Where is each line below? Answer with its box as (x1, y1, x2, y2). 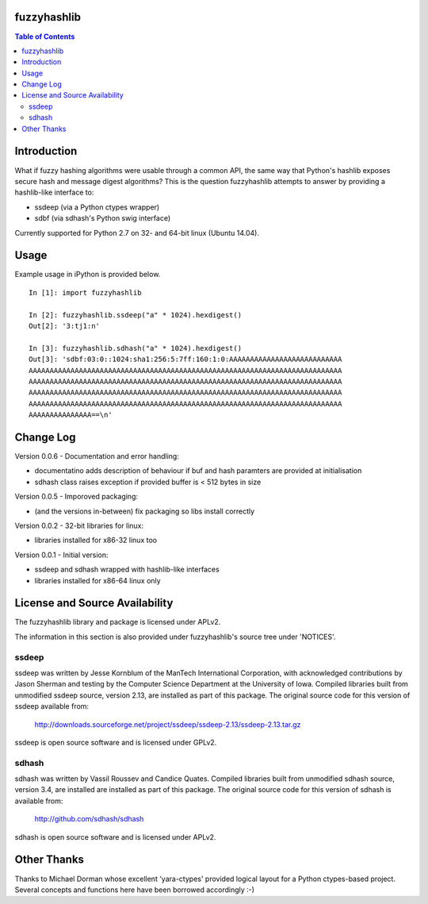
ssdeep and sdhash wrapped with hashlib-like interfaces (34, 564, 220, 575)
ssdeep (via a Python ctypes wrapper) (34, 202, 160, 212)
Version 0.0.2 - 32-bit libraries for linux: (14, 521, 144, 530)
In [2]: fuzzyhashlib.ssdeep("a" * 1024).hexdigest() (29, 310, 242, 319)
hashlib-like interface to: (14, 187, 94, 198)
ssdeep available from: (14, 702, 90, 711)
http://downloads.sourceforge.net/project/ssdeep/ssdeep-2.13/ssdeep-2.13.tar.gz (34, 719, 301, 729)
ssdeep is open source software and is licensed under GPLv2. (14, 737, 217, 747)
